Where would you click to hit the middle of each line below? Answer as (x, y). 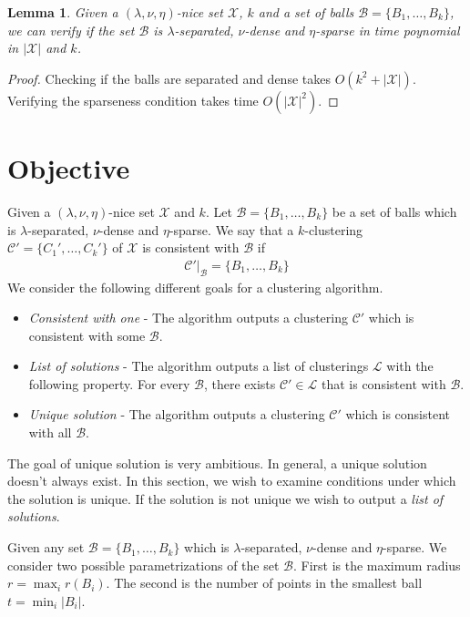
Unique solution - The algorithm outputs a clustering (177, 414)
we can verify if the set (71, 30)
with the (410, 366)
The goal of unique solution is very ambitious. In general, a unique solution (217, 463)
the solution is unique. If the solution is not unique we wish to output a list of (225, 498)
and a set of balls (306, 12)
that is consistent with (383, 383)
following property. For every (109, 383)
